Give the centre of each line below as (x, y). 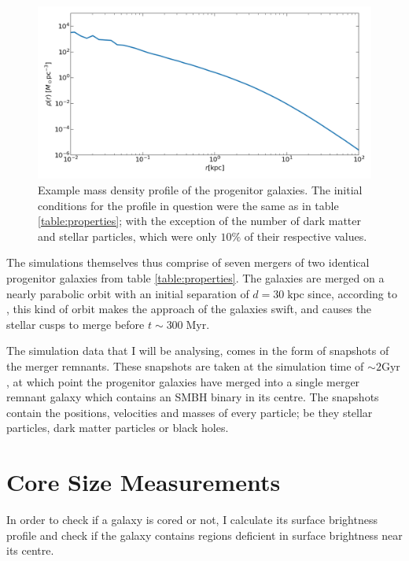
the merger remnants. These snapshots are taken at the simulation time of (185, 365)
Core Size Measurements (144, 482)
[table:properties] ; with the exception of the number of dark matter (199, 221)
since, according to (352, 293)
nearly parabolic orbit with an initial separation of (128, 293)
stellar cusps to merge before (76, 324)
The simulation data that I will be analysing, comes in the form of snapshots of (198, 351)
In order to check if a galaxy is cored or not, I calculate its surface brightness (192, 520)
